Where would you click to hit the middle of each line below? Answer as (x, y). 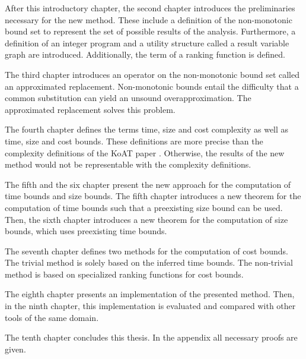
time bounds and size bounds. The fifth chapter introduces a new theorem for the (153, 196)
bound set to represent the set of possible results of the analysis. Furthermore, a (150, 31)
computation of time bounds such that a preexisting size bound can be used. (144, 207)
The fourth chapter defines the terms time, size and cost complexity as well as (147, 129)
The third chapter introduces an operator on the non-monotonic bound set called (152, 74)
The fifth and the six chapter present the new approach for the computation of (148, 184)
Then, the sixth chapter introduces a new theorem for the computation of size (146, 219)
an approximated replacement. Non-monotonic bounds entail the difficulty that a (152, 86)
